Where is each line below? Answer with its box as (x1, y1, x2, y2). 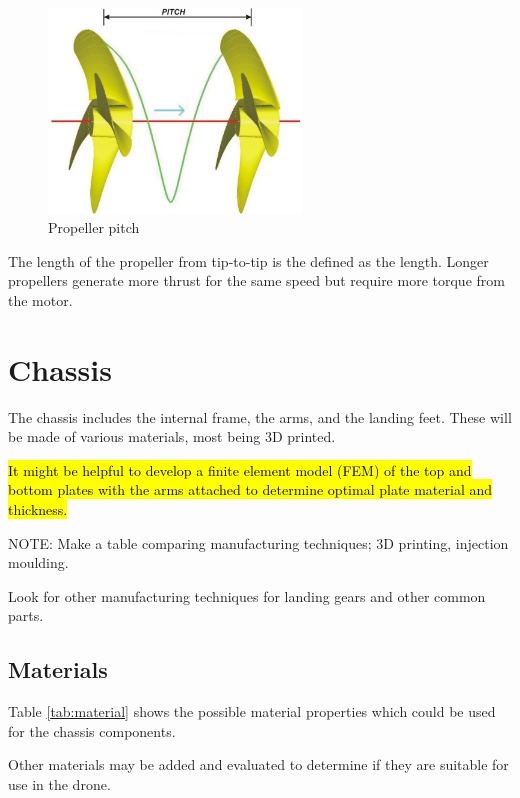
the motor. (8, 289, 73, 310)
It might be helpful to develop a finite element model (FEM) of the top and (8, 459, 472, 480)
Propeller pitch (48, 217, 140, 238)
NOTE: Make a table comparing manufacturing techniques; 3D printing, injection (8, 532, 509, 553)
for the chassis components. (8, 720, 176, 741)
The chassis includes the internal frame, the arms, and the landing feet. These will (8, 406, 512, 427)
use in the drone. (8, 773, 111, 794)
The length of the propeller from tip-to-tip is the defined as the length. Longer (8, 250, 489, 271)
